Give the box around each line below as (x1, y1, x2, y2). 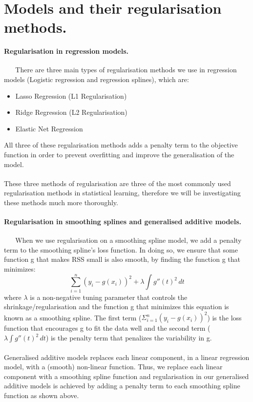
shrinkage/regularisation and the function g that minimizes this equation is (4, 301, 229, 312)
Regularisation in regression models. (4, 46, 129, 56)
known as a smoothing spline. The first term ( (4, 312, 142, 322)
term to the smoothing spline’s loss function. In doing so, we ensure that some (4, 244, 238, 254)
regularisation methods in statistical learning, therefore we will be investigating (4, 188, 241, 198)
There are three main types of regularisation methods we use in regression (15, 64, 237, 75)
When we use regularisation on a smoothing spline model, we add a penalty (15, 235, 242, 245)
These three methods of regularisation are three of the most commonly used (4, 178, 231, 188)
